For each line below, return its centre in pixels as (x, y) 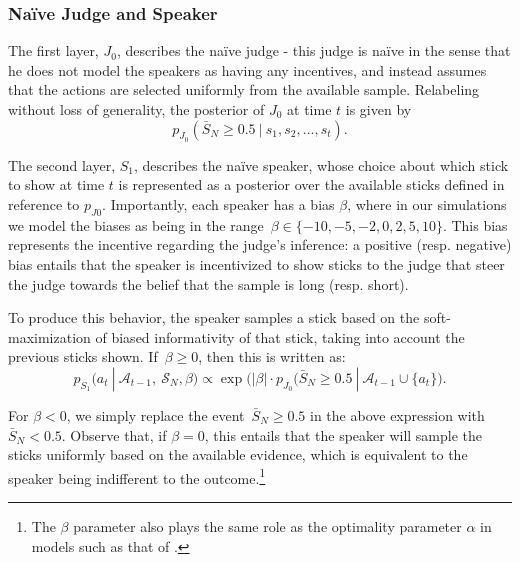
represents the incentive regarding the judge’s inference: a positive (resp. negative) (260, 244)
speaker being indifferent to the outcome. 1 (137, 476)
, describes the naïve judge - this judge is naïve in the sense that (313, 50)
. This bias (475, 224)
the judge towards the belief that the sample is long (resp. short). (208, 283)
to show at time (56, 184)
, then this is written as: (272, 356)
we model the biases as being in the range (136, 224)
